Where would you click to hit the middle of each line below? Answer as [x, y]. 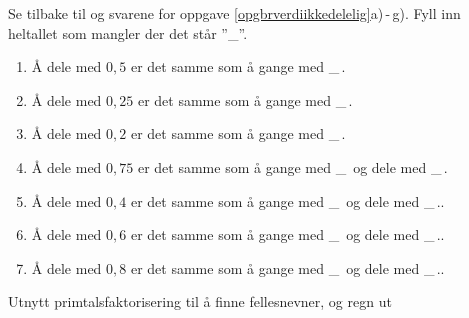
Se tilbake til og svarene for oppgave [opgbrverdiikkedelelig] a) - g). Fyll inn [234, 13]
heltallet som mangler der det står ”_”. [128, 32]
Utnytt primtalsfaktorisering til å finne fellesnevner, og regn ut [200, 301]
